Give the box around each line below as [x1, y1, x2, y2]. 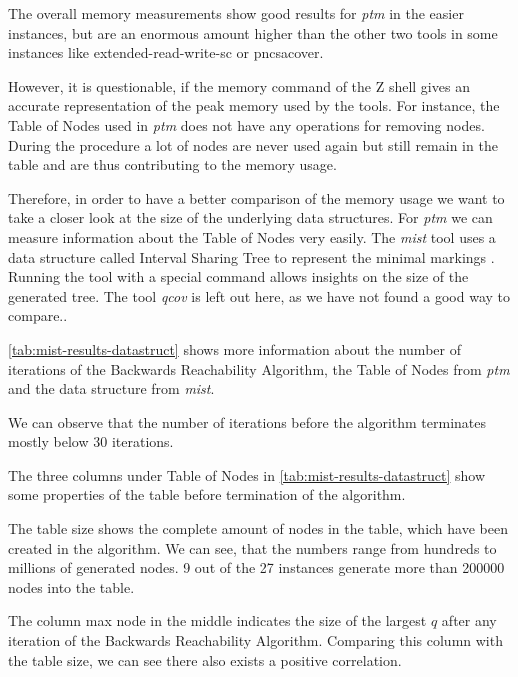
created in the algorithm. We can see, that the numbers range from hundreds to [8, 537, 497, 558]
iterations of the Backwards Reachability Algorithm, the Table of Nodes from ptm [8, 358, 510, 379]
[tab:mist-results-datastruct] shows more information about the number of [8, 338, 461, 359]
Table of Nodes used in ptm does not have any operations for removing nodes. [8, 114, 485, 135]
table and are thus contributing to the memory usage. [8, 154, 337, 175]
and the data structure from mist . [8, 378, 215, 399]
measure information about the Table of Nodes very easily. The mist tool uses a [8, 226, 496, 247]
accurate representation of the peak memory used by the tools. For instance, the [8, 95, 500, 116]
